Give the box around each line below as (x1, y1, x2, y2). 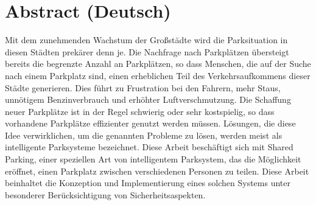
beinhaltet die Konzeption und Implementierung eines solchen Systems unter (5, 176, 290, 189)
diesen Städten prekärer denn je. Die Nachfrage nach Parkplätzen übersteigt (5, 45, 289, 58)
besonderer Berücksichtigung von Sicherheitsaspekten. (5, 188, 206, 201)
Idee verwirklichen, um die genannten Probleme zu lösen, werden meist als (5, 128, 283, 141)
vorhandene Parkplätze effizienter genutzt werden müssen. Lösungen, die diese (5, 117, 296, 130)
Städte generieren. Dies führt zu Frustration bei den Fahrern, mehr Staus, (5, 81, 281, 94)
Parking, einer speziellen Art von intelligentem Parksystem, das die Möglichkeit (5, 153, 301, 165)
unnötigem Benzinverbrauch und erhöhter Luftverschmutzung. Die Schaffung (5, 93, 291, 106)
